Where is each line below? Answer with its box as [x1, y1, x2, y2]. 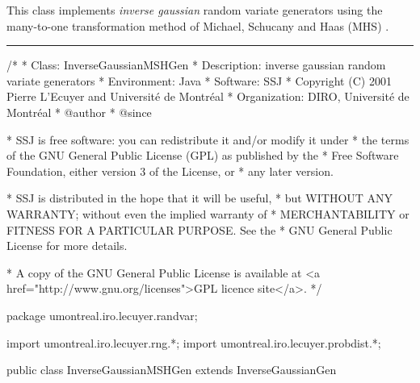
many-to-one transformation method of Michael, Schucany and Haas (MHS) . [6, 17, 389, 34]
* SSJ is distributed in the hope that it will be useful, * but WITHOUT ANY [6, 189, 393, 206]
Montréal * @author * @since [6, 103, 152, 120]
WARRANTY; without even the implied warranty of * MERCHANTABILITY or [6, 205, 409, 222]
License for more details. [6, 237, 128, 254]
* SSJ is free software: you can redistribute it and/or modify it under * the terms [6, 131, 409, 148]
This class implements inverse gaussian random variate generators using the [6, 2, 383, 18]
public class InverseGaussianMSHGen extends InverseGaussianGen [6, 361, 337, 378]
